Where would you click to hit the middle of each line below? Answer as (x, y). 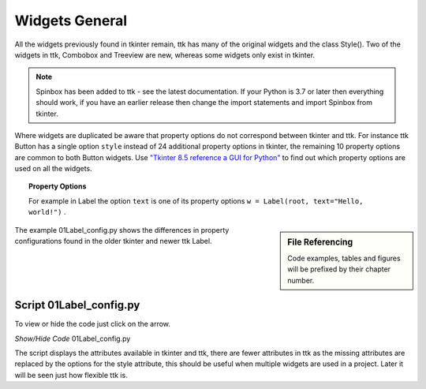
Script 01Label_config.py (77, 305)
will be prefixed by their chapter (339, 269)
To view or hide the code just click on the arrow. (93, 324)
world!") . (47, 212)
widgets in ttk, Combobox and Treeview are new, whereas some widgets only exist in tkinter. (165, 54)
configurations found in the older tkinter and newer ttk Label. (113, 241)
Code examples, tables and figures (344, 258)
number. (301, 280)
